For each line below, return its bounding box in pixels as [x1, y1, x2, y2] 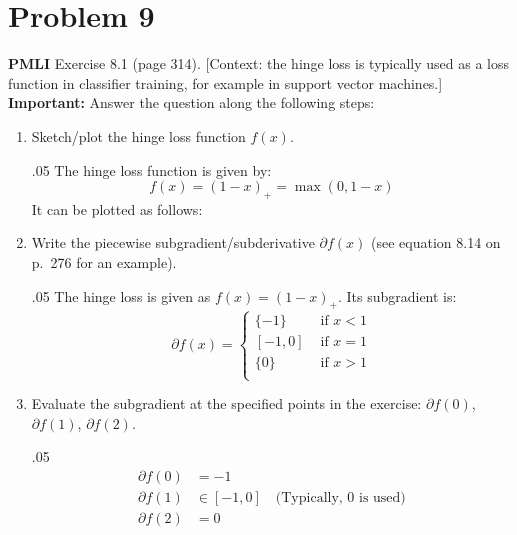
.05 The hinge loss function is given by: [31, 159, 272, 180]
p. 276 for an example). [31, 252, 177, 273]
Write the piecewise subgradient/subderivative [31, 232, 315, 253]
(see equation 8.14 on [371, 232, 501, 253]
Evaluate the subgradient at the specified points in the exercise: [31, 393, 422, 414]
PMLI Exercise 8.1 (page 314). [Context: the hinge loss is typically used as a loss [8, 53, 509, 74]
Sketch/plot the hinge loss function [31, 125, 246, 146]
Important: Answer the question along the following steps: [8, 92, 375, 113]
